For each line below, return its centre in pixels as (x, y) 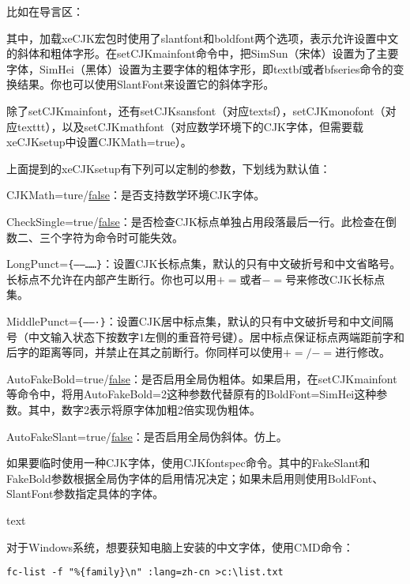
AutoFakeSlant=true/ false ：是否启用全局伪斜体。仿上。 (147, 436)
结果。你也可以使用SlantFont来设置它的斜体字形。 (146, 84)
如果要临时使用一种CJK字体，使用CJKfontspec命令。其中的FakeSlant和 (188, 463)
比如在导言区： (45, 11)
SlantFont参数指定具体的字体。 (85, 494)
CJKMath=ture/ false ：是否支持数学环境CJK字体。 (136, 195)
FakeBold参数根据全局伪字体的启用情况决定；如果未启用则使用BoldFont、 (195, 478)
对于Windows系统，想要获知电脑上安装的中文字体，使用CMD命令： (180, 546)
